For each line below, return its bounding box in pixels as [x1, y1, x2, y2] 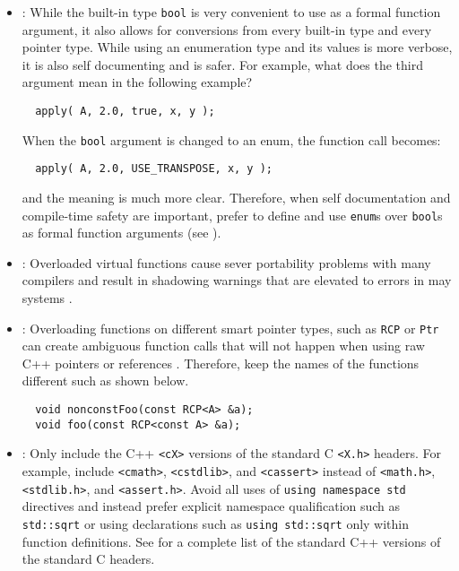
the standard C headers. [22, 549, 155, 568]
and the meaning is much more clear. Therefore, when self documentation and [22, 188, 451, 206]
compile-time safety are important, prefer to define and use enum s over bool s [22, 205, 443, 224]
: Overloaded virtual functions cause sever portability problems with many [22, 253, 431, 272]
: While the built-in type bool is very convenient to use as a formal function [22, 3, 441, 21]
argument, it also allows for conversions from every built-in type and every [22, 20, 432, 39]
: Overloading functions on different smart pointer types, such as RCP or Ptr [22, 318, 439, 337]
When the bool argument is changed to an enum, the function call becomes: [22, 130, 441, 149]
